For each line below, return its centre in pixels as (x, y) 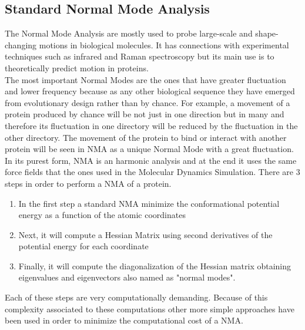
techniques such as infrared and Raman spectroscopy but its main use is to (140, 56)
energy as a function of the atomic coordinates (102, 215)
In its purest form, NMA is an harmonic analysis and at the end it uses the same (151, 160)
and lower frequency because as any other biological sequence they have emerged (150, 91)
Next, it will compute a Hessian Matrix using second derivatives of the (145, 234)
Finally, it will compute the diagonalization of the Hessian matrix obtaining (155, 265)
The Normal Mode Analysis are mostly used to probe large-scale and (129, 33)
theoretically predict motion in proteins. (77, 67)
